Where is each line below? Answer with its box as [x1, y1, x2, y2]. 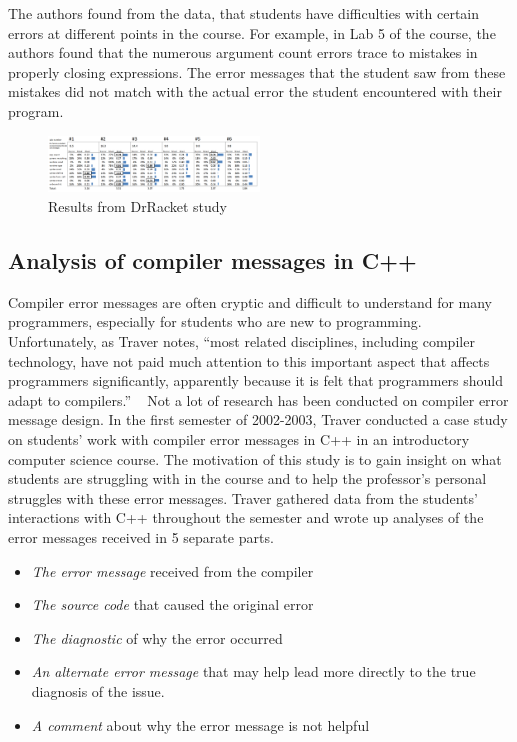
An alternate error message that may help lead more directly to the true [31, 661, 476, 682]
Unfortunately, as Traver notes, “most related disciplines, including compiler [8, 331, 475, 352]
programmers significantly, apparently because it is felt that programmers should [8, 370, 504, 391]
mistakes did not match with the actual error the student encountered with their [8, 81, 502, 102]
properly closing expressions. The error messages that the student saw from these [8, 61, 506, 82]
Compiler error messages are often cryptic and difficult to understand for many [8, 291, 493, 312]
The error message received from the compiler [31, 560, 314, 581]
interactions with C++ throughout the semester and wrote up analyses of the [8, 507, 484, 528]
